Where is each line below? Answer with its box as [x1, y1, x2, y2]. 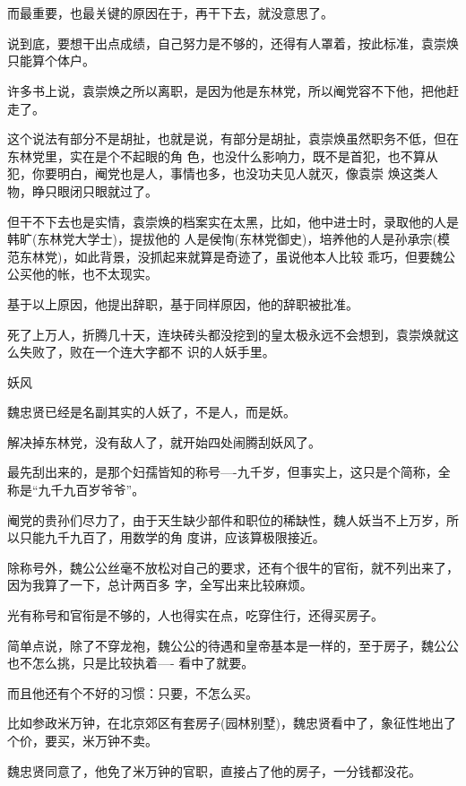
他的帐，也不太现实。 [31, 264, 158, 283]
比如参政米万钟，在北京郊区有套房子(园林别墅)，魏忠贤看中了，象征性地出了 [7, 713, 456, 732]
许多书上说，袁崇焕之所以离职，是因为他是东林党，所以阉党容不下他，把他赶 [7, 81, 459, 99]
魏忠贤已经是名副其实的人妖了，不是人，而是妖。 [7, 402, 296, 421]
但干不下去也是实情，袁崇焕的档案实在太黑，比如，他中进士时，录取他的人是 [7, 212, 459, 230]
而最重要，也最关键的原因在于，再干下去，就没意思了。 [7, 4, 333, 22]
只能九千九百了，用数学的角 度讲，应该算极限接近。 [19, 528, 325, 547]
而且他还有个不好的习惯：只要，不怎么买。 [7, 683, 258, 702]
